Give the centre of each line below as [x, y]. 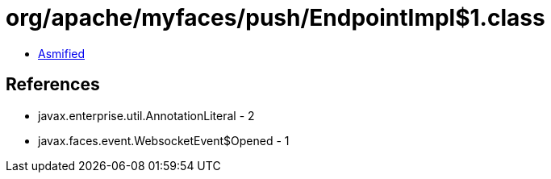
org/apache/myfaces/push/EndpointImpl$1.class [275, 18]
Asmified [62, 53]
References [53, 85]
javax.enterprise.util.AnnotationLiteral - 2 [146, 115]
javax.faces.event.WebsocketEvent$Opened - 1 [164, 140]
